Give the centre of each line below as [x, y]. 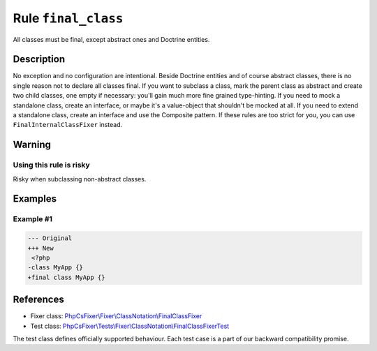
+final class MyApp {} [66, 277]
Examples [35, 199]
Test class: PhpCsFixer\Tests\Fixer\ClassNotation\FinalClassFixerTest [130, 326]
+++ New [40, 248]
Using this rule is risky [51, 165]
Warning [32, 145]
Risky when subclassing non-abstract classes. [80, 179]
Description [39, 59]
